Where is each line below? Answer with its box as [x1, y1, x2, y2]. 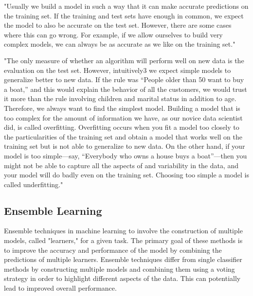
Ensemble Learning [4, 203, 102, 218]
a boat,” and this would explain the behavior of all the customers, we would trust [4, 84, 247, 94]
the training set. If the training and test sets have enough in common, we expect [4, 10, 244, 20]
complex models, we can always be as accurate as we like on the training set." [4, 39, 235, 49]
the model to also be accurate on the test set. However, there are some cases [4, 20, 232, 30]
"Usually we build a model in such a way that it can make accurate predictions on [4, 1, 249, 11]
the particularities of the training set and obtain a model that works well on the [4, 131, 243, 141]
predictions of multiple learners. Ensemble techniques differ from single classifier [4, 254, 242, 264]
